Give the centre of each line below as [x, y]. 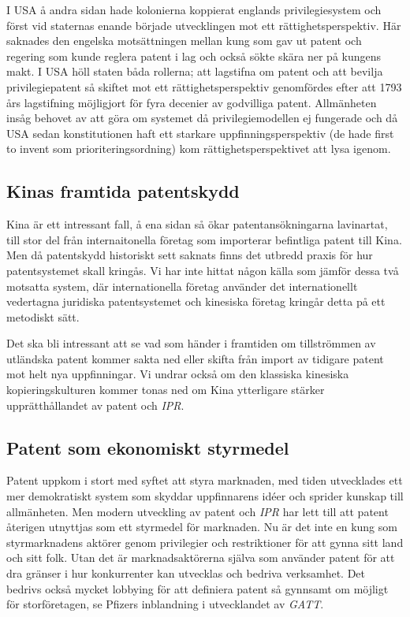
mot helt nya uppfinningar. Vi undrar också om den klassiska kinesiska [178, 374]
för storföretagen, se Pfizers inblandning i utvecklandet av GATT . [165, 604]
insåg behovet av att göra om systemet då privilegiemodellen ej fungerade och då [202, 118]
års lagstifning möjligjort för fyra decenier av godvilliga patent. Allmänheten [192, 102]
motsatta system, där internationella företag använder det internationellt [182, 286]
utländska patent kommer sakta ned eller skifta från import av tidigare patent [195, 358]
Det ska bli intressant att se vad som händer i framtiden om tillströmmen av [191, 343]
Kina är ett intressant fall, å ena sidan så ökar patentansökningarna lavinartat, [197, 224]
